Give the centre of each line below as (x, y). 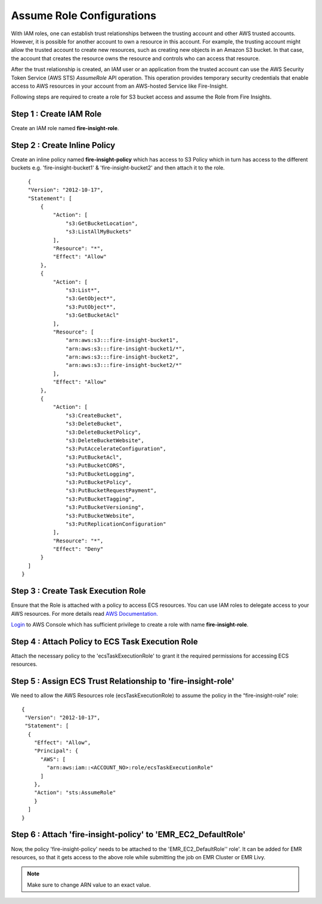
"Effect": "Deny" (78, 549)
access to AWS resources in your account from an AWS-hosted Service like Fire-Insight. (120, 86)
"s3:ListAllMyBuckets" (99, 232)
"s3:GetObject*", (91, 299)
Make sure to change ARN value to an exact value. (89, 885)
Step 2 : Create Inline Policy (63, 145)
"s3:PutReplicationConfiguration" (116, 524)
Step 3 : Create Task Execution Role (78, 591)
